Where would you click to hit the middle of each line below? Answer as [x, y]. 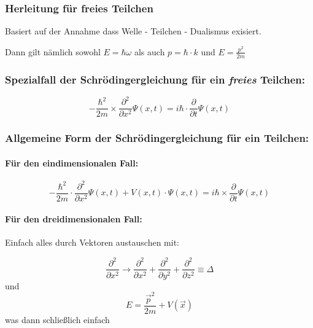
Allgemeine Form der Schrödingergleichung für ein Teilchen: [157, 138]
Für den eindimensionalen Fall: [72, 162]
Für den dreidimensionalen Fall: [74, 219]
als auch [149, 51]
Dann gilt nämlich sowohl [53, 51]
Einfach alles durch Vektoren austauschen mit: [92, 242]
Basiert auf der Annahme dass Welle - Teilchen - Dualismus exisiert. [133, 31]
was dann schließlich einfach [57, 319]
